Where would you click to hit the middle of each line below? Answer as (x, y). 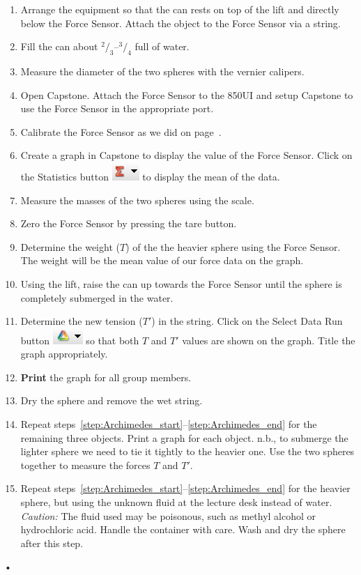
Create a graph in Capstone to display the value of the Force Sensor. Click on (186, 155)
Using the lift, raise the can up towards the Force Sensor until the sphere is (181, 283)
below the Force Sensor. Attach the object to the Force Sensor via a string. (180, 23)
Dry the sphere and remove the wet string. (112, 400)
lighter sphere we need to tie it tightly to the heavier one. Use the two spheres (187, 451)
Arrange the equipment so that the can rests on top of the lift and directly (180, 9)
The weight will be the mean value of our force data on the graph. (162, 260)
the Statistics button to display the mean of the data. (150, 176)
